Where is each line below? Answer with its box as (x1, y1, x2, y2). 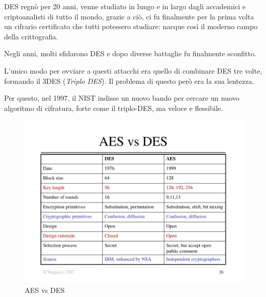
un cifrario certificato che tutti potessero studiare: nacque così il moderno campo (4, 21, 258, 32)
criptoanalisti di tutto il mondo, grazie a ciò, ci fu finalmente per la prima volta (4, 11, 254, 21)
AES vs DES (25, 284, 65, 295)
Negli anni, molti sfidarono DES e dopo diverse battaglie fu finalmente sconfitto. (4, 48, 256, 59)
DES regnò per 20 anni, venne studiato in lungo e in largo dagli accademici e (4, 1, 246, 11)
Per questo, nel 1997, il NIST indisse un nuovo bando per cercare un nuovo (4, 93, 240, 103)
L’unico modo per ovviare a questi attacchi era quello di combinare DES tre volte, (4, 65, 262, 76)
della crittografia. (4, 31, 58, 41)
